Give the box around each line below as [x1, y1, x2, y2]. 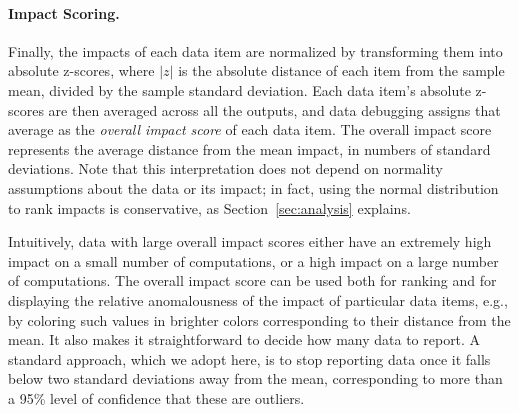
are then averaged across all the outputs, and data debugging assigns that [48, 99, 501, 120]
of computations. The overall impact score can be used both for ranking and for [8, 270, 497, 291]
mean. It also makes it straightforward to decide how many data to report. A [8, 329, 481, 350]
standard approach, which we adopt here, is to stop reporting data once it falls [8, 348, 491, 369]
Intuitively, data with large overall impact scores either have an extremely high [8, 231, 492, 252]
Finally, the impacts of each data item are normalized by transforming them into [8, 40, 503, 61]
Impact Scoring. [8, 2, 120, 23]
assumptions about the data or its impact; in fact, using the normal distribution [8, 177, 499, 198]
